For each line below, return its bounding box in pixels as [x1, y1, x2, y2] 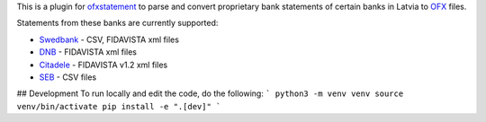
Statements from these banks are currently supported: [16, 18, 219, 29]
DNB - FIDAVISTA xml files [39, 47, 138, 57]
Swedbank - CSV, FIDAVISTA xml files [39, 34, 180, 45]
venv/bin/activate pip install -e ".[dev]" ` [16, 101, 221, 111]
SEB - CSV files [39, 72, 97, 83]
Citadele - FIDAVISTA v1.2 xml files [39, 59, 168, 70]
